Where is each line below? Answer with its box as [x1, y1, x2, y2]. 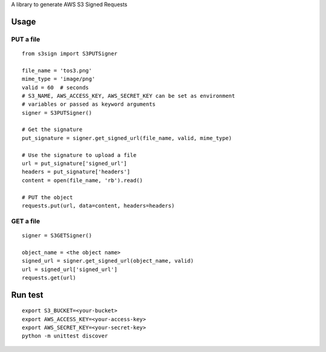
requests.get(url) [22, 274, 77, 281]
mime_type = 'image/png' [22, 75, 95, 83]
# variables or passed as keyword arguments [22, 101, 156, 108]
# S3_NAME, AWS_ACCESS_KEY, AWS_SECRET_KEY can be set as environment [22, 92, 235, 99]
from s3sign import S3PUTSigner [22, 50, 118, 57]
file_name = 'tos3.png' [22, 67, 92, 74]
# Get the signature [22, 126, 83, 133]
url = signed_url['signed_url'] [22, 266, 118, 273]
